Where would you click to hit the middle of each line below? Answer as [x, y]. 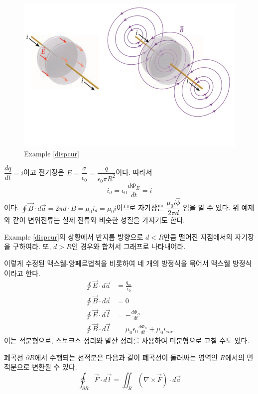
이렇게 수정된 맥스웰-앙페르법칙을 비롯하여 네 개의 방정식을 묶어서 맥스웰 [117, 263]
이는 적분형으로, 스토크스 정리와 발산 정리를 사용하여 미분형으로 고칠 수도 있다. [127, 340]
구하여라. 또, [32, 246]
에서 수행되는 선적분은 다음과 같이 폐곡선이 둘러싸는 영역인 [126, 357]
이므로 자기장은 [140, 207]
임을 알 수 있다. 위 [211, 207]
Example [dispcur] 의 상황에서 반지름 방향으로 [74, 236]
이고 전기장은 [44, 172]
